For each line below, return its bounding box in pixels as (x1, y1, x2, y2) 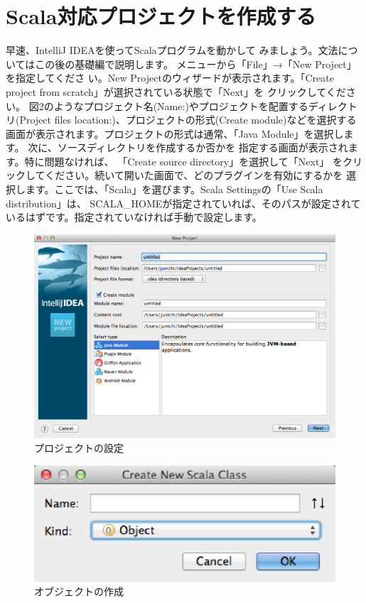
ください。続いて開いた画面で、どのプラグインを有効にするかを (45, 168, 343, 183)
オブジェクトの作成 (34, 584, 124, 599)
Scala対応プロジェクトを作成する (6, 1, 316, 31)
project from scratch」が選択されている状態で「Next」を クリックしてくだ (6, 84, 346, 99)
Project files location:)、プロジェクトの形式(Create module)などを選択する (19, 112, 357, 127)
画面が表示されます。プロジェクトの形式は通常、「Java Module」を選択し (6, 126, 344, 141)
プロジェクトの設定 (34, 440, 124, 455)
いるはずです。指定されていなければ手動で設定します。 (6, 210, 262, 224)
